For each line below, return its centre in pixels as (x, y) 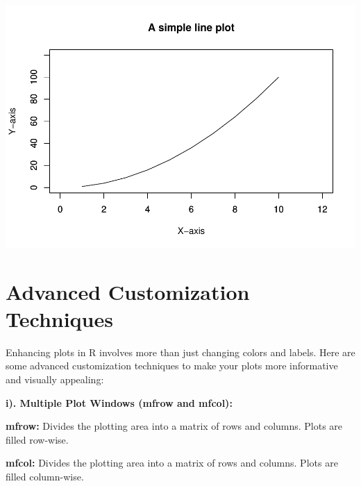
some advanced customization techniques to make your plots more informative (172, 366)
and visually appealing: (55, 379)
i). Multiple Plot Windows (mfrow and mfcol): (119, 402)
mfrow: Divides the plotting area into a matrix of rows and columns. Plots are (174, 426)
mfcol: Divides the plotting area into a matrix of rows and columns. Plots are (172, 463)
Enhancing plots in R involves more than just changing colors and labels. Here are (180, 352)
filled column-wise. (45, 476)
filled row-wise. (37, 439)
